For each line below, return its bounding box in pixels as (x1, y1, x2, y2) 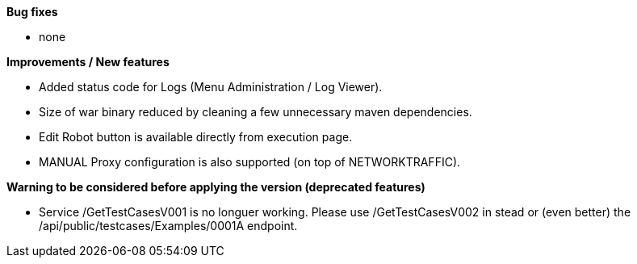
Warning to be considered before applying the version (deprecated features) (6, 180, 425, 194)
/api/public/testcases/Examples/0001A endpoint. (39, 219, 298, 233)
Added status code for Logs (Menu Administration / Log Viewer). (39, 80, 383, 94)
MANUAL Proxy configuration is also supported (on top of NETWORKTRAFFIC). (39, 155, 461, 169)
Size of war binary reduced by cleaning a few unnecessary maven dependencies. (39, 105, 472, 119)
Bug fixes (6, 5, 58, 19)
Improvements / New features (6, 55, 170, 69)
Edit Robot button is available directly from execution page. (39, 130, 353, 144)
